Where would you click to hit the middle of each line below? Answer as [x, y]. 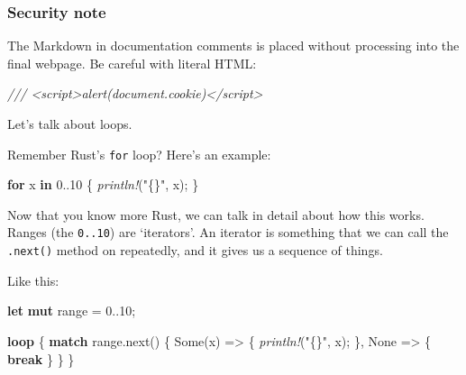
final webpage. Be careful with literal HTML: [132, 63]
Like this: [33, 280]
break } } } [41, 358]
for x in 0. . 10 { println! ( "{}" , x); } [103, 184]
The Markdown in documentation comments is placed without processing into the [233, 46]
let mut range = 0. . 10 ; [72, 311]
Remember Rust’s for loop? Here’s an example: [139, 154]
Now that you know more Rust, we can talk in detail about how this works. [216, 214]
